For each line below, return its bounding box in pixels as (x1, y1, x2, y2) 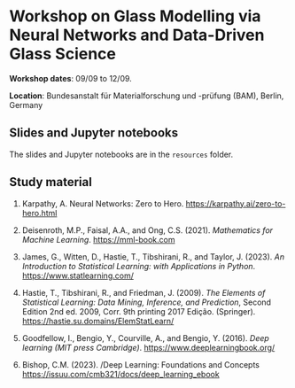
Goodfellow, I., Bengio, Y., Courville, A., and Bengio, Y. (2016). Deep (21, 332, 270, 343)
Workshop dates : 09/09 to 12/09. (9, 73, 133, 83)
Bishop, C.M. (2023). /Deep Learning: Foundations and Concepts (21, 359, 260, 369)
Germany (9, 99, 43, 110)
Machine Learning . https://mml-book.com (21, 234, 175, 244)
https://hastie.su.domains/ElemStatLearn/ (21, 315, 175, 326)
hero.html (21, 207, 58, 218)
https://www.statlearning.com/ (21, 270, 135, 281)
